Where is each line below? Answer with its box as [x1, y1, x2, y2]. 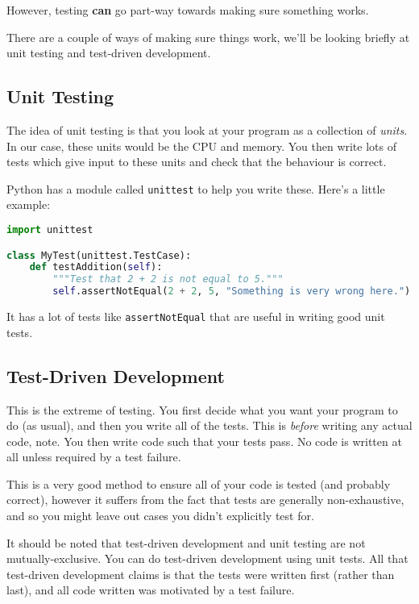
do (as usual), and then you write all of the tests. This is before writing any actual [6, 417, 413, 434]
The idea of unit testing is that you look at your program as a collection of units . [6, 121, 408, 138]
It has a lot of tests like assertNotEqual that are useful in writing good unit [6, 308, 385, 325]
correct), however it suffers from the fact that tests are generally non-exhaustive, [6, 491, 404, 508]
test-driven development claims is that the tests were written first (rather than [6, 565, 395, 582]
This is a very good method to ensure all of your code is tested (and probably [6, 475, 391, 492]
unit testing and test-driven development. [6, 44, 211, 61]
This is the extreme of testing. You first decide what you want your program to [6, 401, 398, 418]
